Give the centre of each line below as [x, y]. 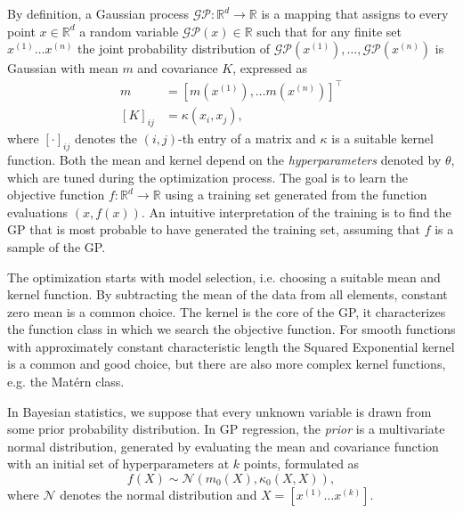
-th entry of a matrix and [247, 138]
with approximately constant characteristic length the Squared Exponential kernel [231, 346]
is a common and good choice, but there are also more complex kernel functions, [227, 364]
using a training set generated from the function [296, 195]
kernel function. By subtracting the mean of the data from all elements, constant [227, 294]
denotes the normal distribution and [158, 495]
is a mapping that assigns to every [355, 13]
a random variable [129, 31]
